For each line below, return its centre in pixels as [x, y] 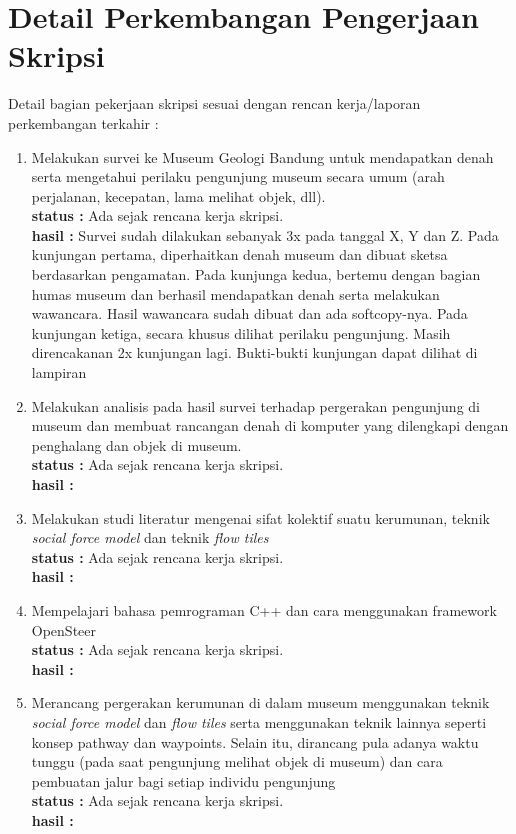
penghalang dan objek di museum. [136, 444]
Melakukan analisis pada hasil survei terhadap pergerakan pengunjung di [255, 405]
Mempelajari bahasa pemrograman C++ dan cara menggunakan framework [264, 609]
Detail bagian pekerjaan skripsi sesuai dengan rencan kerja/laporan [214, 103]
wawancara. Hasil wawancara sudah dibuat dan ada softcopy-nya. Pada [249, 313]
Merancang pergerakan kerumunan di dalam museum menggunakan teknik [260, 702]
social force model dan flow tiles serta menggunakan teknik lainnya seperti [259, 721]
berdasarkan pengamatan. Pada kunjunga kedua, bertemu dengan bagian [256, 274]
